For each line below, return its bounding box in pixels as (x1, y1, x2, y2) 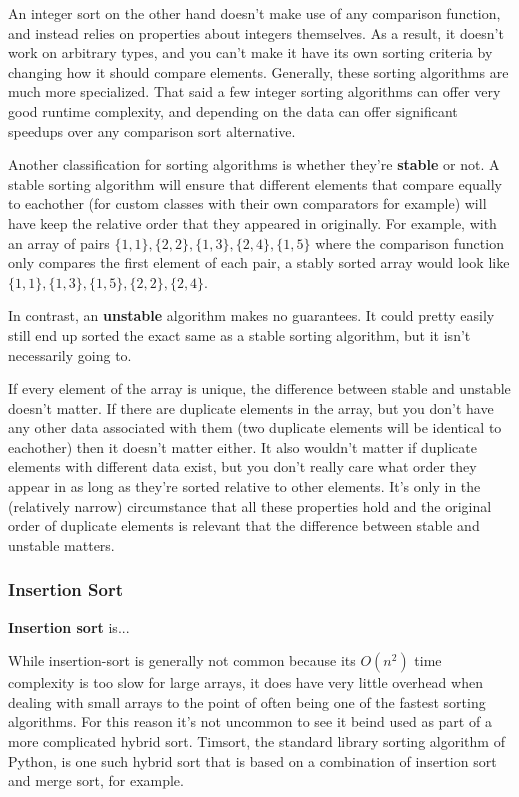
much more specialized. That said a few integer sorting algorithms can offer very (8, 81, 501, 102)
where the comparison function (315, 232, 504, 253)
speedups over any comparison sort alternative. (8, 120, 296, 141)
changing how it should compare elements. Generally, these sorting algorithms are (8, 61, 509, 82)
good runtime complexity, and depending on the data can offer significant (8, 100, 458, 121)
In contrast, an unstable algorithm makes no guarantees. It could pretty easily (8, 305, 495, 326)
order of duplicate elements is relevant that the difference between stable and (8, 515, 480, 536)
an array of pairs (8, 232, 110, 253)
